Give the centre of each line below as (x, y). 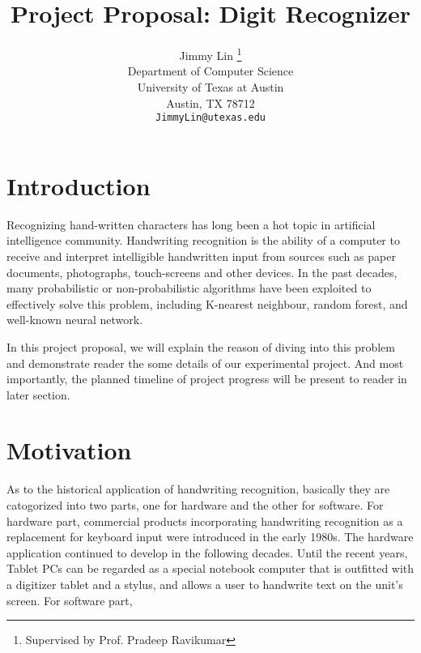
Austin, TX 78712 (210, 102)
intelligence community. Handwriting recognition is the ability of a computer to (203, 240)
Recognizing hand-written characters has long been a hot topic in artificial (191, 224)
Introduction (79, 185)
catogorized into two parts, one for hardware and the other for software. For (195, 505)
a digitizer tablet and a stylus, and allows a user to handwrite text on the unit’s (205, 584)
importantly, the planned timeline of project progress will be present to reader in (207, 379)
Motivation (69, 450)
